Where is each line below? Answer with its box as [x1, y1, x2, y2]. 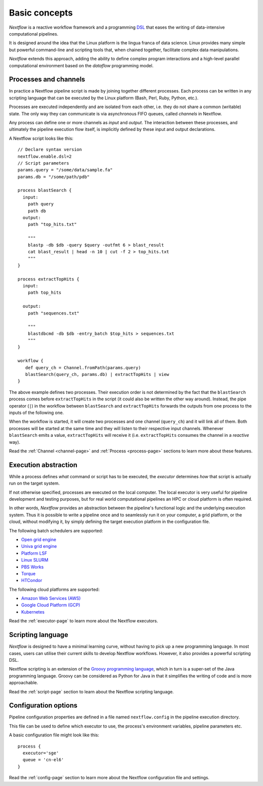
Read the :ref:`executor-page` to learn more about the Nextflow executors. [9, 618, 158, 624]
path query [27, 201, 54, 207]
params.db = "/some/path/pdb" [18, 174, 90, 180]
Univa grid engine [21, 543, 57, 549]
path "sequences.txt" [27, 310, 80, 316]
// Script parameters [18, 160, 69, 166]
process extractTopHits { [18, 276, 80, 282]
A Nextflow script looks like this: [9, 135, 74, 141]
